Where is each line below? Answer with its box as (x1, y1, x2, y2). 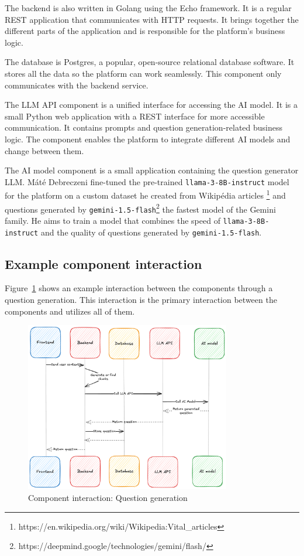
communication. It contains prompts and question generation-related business (5, 121, 283, 134)
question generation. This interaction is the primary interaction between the (5, 294, 277, 306)
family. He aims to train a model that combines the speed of (5, 214, 220, 226)
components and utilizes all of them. (5, 305, 135, 317)
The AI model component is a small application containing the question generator (5, 164, 299, 176)
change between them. (5, 144, 84, 156)
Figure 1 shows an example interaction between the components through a (5, 282, 273, 294)
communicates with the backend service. (5, 79, 148, 91)
